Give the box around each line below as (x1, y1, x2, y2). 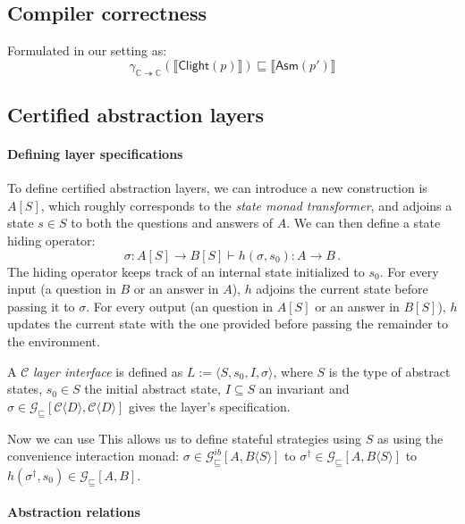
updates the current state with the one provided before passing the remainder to (7, 314, 448, 333)
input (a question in (7, 279, 116, 298)
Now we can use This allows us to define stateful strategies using (7, 428, 362, 447)
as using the (377, 428, 444, 447)
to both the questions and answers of (71, 213, 274, 232)
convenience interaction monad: (7, 446, 180, 465)
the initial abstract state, (84, 379, 221, 398)
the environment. (7, 331, 100, 350)
